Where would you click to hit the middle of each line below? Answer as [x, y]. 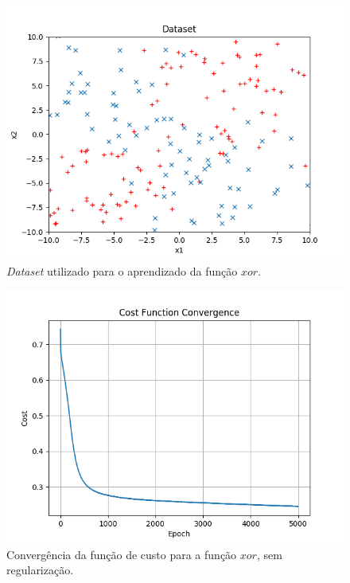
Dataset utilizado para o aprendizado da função [122, 270]
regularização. [40, 570]
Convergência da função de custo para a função [122, 554]
